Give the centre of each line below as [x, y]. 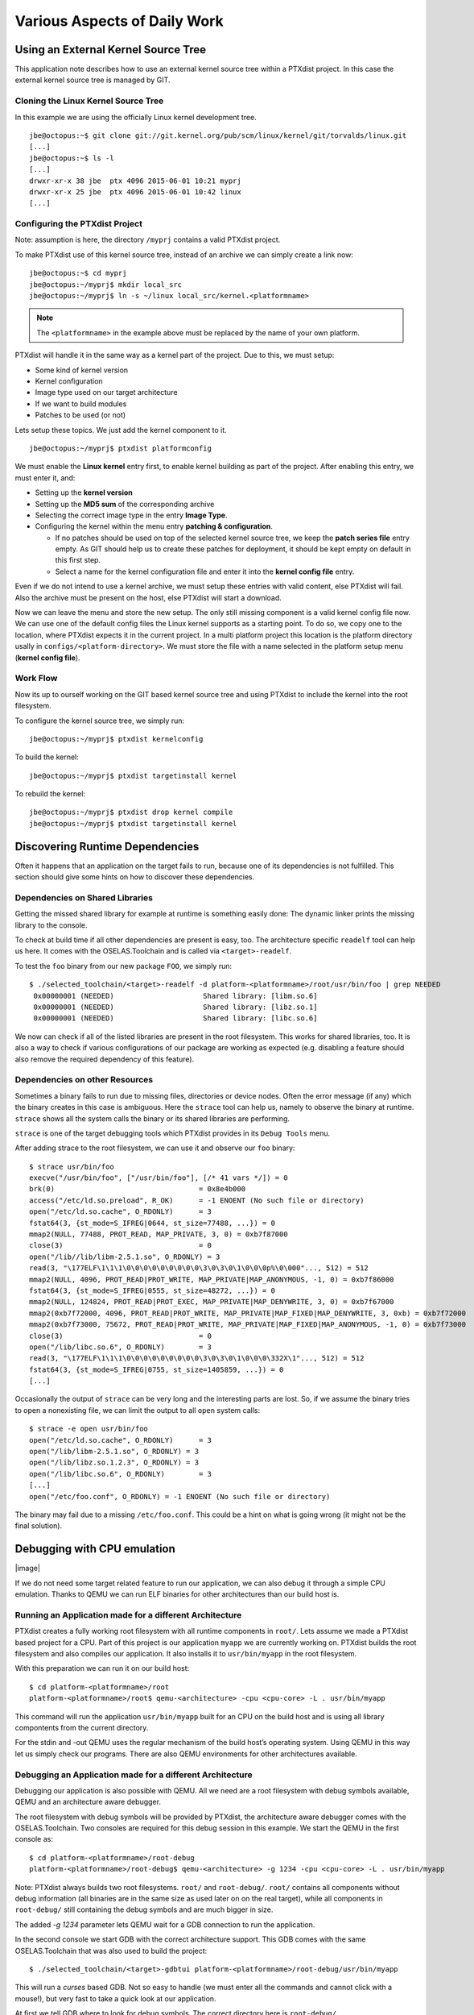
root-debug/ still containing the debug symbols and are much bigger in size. [144, 1909]
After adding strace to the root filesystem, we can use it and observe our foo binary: [155, 1148]
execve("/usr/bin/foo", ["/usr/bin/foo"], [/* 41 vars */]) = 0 [159, 1178]
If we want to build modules [81, 404]
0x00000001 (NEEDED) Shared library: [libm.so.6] [175, 996]
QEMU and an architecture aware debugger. [88, 1802]
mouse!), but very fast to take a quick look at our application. [115, 1998]
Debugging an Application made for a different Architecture [134, 1775]
